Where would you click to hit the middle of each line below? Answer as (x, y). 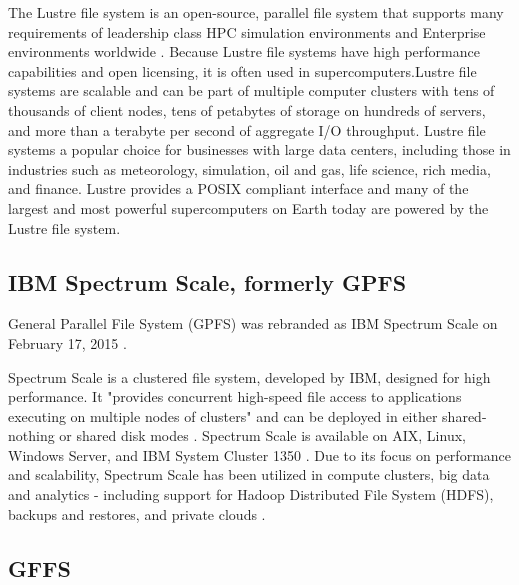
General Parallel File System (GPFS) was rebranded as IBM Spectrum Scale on (253, 323)
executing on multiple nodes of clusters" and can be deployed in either (223, 415)
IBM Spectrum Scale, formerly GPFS (207, 281)
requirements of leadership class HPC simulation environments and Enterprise (247, 31)
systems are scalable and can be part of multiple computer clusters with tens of (251, 90)
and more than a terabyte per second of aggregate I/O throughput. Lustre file (247, 129)
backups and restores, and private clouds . (137, 513)
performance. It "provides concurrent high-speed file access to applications (235, 396)
